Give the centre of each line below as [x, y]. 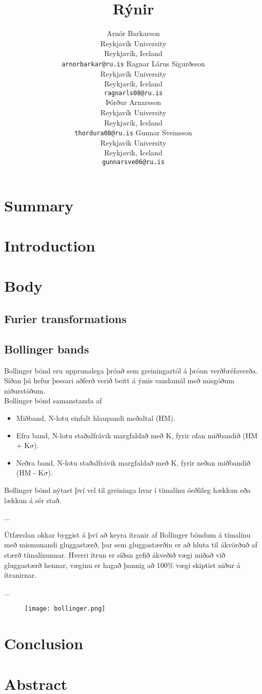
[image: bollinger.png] [65, 609]
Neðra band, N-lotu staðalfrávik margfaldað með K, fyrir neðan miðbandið [133, 462]
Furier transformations [65, 319]
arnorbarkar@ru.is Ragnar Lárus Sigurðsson [133, 63]
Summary [39, 205]
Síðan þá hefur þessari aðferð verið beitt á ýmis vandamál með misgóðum [119, 380]
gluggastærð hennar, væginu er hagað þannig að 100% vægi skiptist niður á [122, 565]
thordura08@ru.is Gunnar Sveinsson [133, 132]
